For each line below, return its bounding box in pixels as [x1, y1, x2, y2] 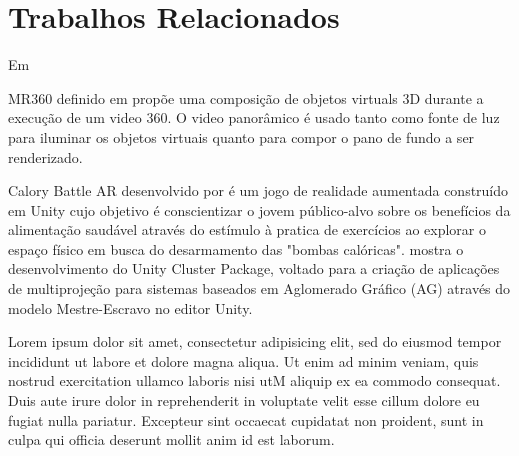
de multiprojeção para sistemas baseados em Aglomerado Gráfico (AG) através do [8, 278, 511, 299]
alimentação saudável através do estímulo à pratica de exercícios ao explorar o [8, 219, 487, 240]
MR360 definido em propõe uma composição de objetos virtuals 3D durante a [8, 87, 484, 108]
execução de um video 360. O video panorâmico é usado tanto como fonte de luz [8, 107, 500, 128]
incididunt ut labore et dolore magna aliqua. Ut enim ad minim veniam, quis [8, 350, 479, 371]
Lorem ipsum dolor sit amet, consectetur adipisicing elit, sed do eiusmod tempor [8, 331, 502, 352]
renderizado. [8, 146, 83, 167]
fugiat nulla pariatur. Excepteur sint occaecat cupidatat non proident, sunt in [8, 409, 484, 430]
